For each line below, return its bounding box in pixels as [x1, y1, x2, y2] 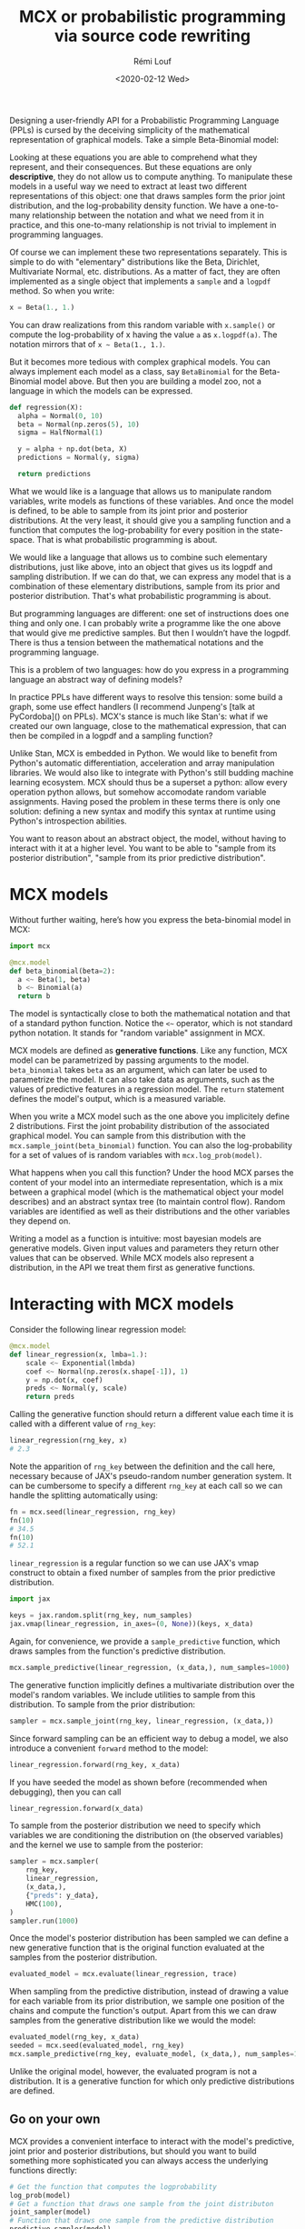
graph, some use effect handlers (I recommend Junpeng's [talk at [9, 701, 256, 712]
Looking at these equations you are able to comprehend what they [9, 152, 258, 163]
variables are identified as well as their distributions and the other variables [9, 1206, 290, 1217]
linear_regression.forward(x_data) [9, 1804, 144, 1813]
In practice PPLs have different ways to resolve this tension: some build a [9, 691, 283, 702]
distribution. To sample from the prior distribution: [9, 1698, 196, 1710]
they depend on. [9, 1215, 71, 1226]
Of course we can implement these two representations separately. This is [9, 246, 288, 257]
